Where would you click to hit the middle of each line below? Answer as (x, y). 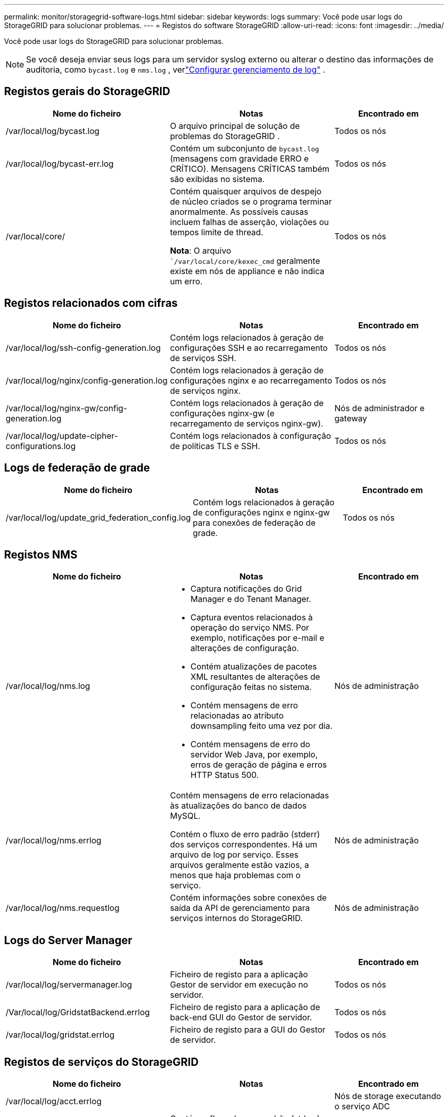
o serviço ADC (362, 1107)
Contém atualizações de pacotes (254, 667)
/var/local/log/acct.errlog (54, 1101)
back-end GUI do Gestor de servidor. (241, 1018)
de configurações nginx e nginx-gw (261, 512)
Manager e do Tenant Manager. (251, 599)
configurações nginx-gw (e (222, 413)
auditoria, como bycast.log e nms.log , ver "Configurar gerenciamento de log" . (176, 70)
